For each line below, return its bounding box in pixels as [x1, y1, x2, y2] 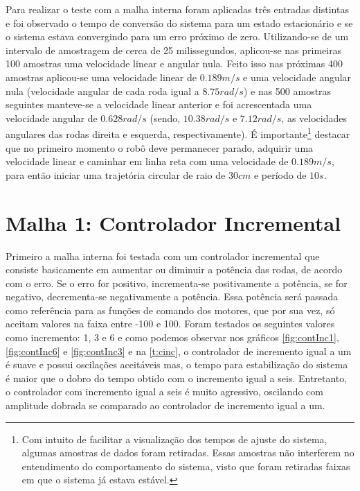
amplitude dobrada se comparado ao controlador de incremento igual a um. [6, 398, 325, 413]
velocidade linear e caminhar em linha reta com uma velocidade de [6, 154, 289, 169]
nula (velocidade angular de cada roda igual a [6, 83, 199, 98]
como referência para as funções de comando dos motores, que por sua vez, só [6, 302, 335, 317]
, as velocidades [281, 110, 347, 125]
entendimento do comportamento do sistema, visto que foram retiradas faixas [21, 458, 350, 473]
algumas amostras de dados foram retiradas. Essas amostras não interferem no [21, 445, 354, 460]
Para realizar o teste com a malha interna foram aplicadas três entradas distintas [6, 2, 349, 16]
